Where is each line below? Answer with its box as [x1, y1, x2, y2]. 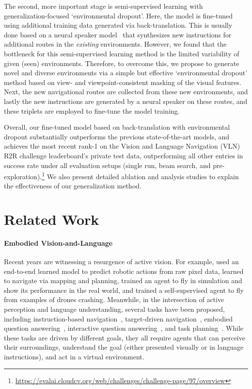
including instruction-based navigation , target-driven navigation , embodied [4, 313, 233, 323]
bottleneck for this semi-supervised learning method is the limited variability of [4, 48, 239, 58]
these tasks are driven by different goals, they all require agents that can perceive [4, 332, 245, 342]
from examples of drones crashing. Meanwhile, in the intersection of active [4, 294, 224, 304]
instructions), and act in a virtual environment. [4, 352, 144, 362]
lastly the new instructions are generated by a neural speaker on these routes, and [4, 96, 248, 106]
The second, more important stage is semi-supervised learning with [4, 1, 203, 11]
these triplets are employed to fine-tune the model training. [4, 105, 180, 116]
